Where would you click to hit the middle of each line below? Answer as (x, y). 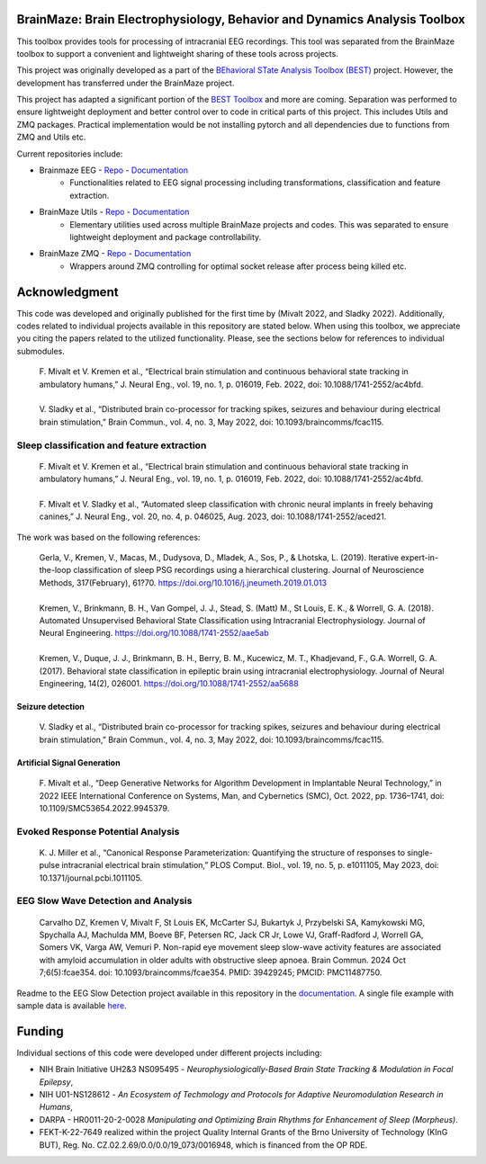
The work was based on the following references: (108, 537)
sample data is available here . (72, 1005)
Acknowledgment (67, 292)
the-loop (55, 570)
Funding (40, 1031)
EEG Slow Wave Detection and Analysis (104, 901)
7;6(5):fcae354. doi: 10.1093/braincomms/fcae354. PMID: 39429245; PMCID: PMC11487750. (211, 972)
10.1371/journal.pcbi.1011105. (91, 878)
